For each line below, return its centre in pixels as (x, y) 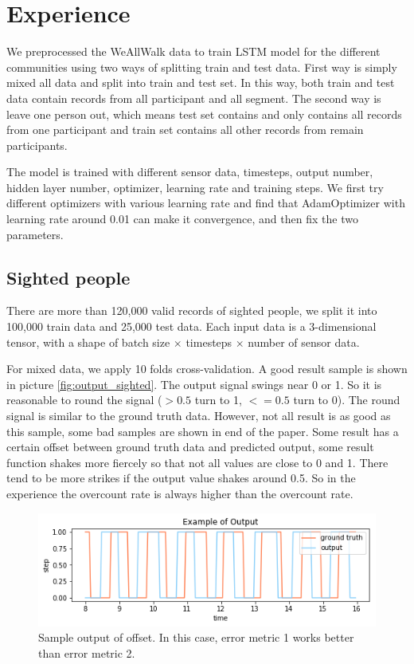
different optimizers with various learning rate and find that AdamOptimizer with (206, 203)
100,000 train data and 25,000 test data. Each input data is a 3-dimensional (191, 326)
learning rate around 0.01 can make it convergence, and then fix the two (182, 219)
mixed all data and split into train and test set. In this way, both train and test (201, 83)
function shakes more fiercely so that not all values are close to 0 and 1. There (197, 462)
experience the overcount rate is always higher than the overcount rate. (180, 493)
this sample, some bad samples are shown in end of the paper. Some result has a (203, 431)
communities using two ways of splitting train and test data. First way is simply (202, 67)
